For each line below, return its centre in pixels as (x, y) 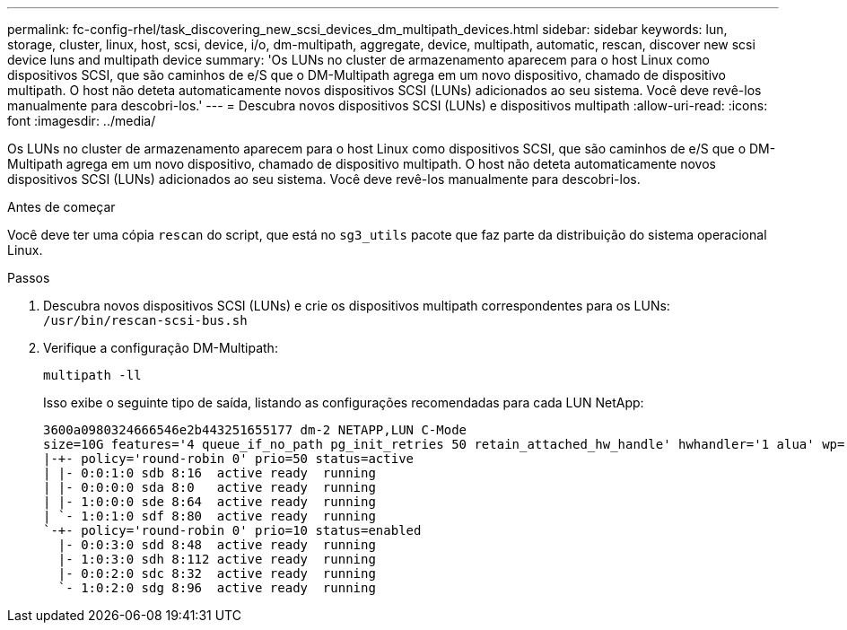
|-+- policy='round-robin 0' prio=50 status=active (229, 459)
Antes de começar (61, 207)
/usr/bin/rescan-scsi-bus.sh (145, 320)
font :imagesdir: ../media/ (82, 121)
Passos (29, 278)
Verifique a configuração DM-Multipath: (161, 348)
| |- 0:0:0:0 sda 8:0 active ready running (210, 487)
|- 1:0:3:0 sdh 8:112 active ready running (217, 559)
